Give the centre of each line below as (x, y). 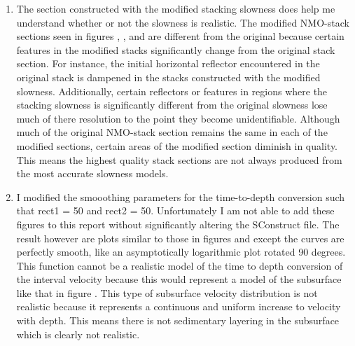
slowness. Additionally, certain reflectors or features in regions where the (172, 91)
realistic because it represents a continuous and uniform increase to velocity (179, 306)
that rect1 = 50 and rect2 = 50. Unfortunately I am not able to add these (175, 210)
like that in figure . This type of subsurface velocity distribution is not (167, 292)
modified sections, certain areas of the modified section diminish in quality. (177, 145)
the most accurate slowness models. (92, 173)
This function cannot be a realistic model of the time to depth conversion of (180, 265)
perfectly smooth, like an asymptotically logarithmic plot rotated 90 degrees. (181, 252)
